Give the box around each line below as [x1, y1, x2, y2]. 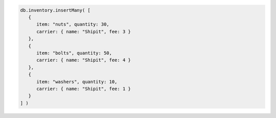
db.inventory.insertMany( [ [20, 7, 90, 13]
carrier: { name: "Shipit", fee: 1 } [36, 86, 131, 91]
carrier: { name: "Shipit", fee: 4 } [36, 57, 131, 63]
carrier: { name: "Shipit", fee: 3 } [36, 29, 131, 34]
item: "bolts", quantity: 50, [36, 50, 112, 56]
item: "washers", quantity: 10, [36, 79, 118, 84]
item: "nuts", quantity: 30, [36, 21, 109, 28]
